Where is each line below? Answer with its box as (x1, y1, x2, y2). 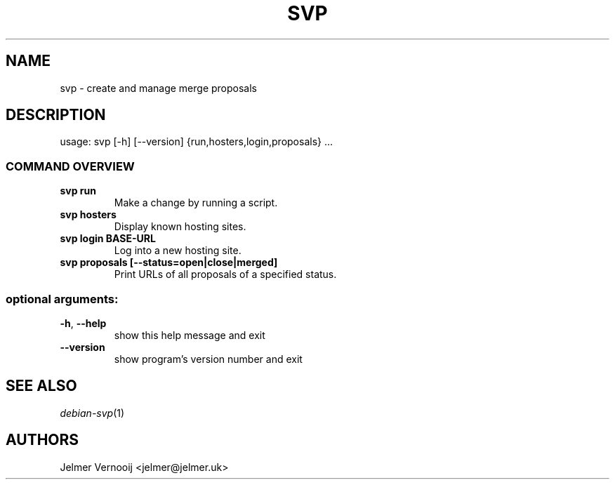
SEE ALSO (6, 377, 77, 395)
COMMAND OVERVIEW (6, 159, 135, 173)
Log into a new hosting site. (114, 244, 242, 257)
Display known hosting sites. (114, 220, 246, 233)
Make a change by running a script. (114, 197, 278, 209)
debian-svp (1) (60, 406, 125, 419)
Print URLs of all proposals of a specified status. (114, 268, 337, 281)
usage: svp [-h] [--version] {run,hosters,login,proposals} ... (60, 135, 333, 148)
